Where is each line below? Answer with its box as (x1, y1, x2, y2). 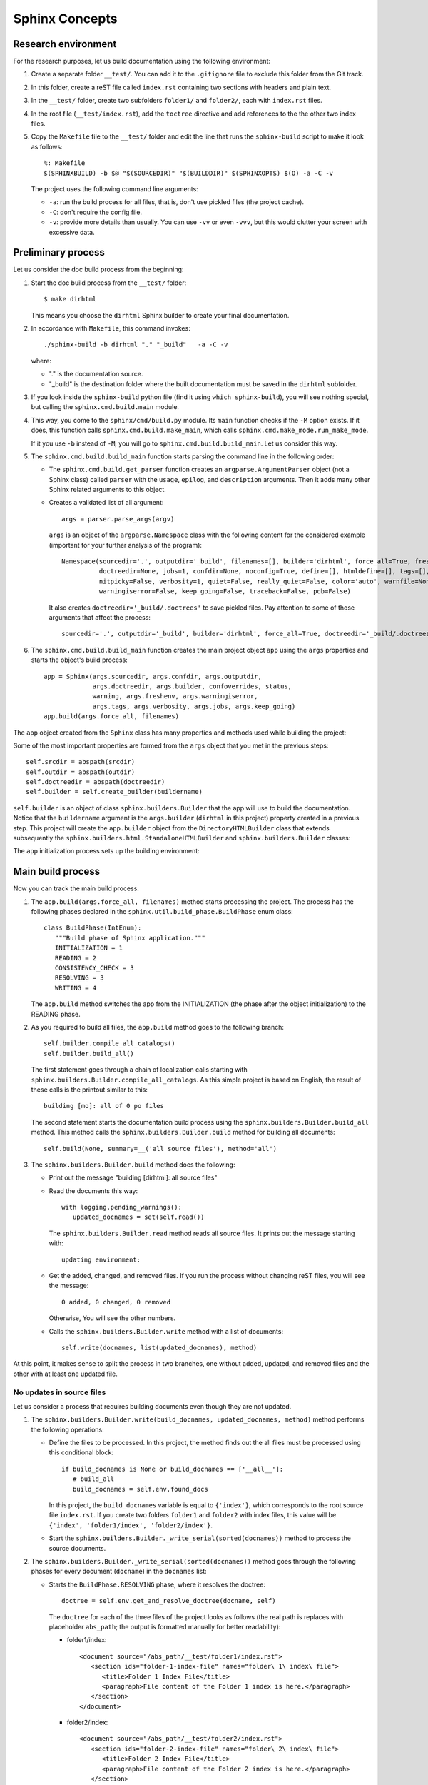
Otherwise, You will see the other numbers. (49, 1314, 176, 1322)
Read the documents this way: (49, 1186, 138, 1195)
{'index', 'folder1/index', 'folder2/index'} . (49, 1521, 213, 1529)
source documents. (49, 1544, 106, 1552)
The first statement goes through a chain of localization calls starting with (31, 1065, 248, 1074)
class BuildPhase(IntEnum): (44, 924, 142, 932)
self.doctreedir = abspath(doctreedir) (26, 778, 165, 786)
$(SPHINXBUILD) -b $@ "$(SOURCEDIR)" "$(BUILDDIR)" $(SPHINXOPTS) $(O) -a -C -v (44, 169, 334, 177)
